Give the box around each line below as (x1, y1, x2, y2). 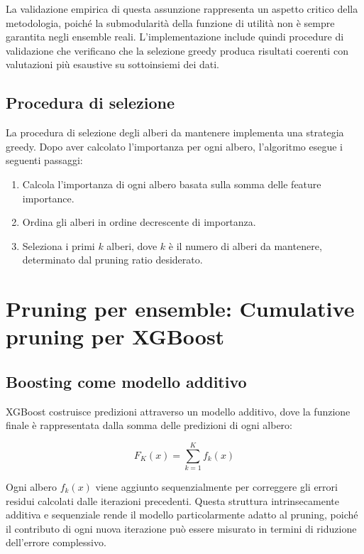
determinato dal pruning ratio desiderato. (22, 252, 203, 267)
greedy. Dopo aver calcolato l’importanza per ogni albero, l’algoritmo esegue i (6, 138, 343, 153)
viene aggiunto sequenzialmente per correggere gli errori (95, 479, 338, 494)
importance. (22, 190, 75, 205)
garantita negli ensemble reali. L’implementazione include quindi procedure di (6, 29, 344, 44)
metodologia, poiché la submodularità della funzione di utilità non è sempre (6, 15, 335, 30)
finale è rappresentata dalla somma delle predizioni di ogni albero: (6, 418, 292, 433)
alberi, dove (106, 238, 158, 253)
